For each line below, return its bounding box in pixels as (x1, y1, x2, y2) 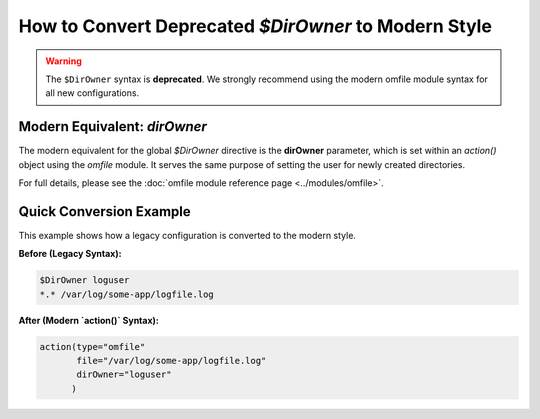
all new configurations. (45, 87, 140, 99)
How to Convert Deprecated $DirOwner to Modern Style (18, 15, 492, 37)
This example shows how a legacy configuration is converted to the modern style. (18, 229, 357, 241)
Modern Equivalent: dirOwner (18, 118, 207, 135)
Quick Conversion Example (18, 203, 192, 220)
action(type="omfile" (39, 341, 146, 352)
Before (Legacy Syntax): (18, 248, 122, 260)
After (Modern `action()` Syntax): (18, 314, 159, 326)
